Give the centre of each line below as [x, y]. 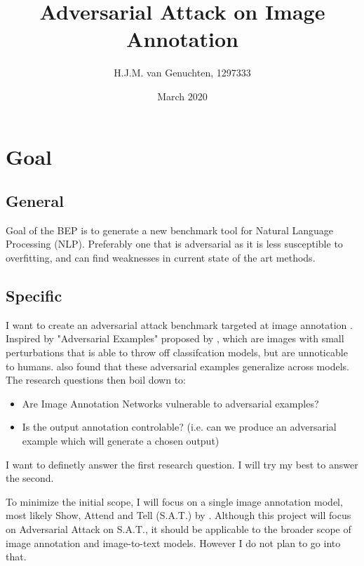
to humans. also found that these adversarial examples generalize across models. [177, 366]
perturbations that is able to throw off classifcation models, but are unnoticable [177, 352]
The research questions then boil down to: [96, 380]
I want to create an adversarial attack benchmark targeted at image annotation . [179, 324]
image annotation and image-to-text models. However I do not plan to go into [173, 543]
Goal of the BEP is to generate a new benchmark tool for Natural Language [169, 230]
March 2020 [182, 96]
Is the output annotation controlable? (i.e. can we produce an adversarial [179, 427]
